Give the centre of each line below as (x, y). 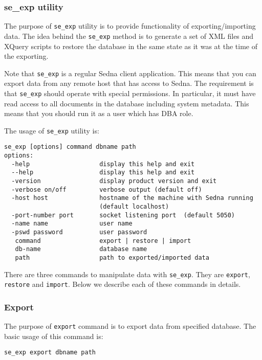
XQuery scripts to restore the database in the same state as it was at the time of (131, 46)
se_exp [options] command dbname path (70, 147)
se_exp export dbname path (50, 353)
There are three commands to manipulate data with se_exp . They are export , (127, 274)
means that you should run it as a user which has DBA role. (99, 113)
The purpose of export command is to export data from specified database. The (130, 326)
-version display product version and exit (114, 181)
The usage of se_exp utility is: (52, 130)
